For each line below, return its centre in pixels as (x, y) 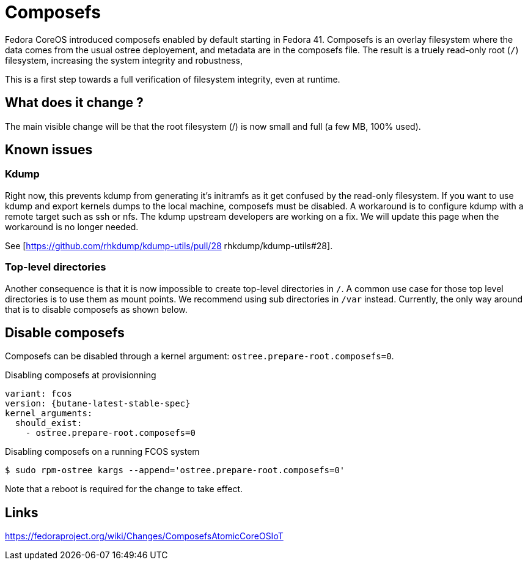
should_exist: (49, 423)
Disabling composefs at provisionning (81, 375)
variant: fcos (38, 394)
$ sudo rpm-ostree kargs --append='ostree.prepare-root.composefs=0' (175, 470)
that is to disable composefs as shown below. (96, 309)
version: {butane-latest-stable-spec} (98, 404)
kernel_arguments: (49, 413)
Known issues (49, 150)
